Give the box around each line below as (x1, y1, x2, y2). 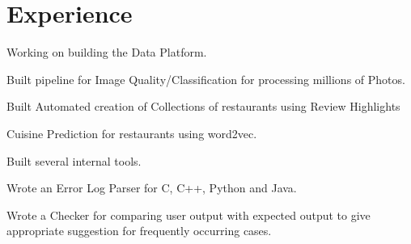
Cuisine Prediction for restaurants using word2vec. (6, 124, 257, 141)
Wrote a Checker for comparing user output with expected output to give (6, 206, 371, 223)
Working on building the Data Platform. (6, 44, 207, 61)
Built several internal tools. (6, 152, 142, 169)
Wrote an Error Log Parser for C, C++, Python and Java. (6, 179, 297, 196)
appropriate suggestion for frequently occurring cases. (6, 222, 272, 239)
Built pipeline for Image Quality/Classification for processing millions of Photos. (6, 70, 405, 87)
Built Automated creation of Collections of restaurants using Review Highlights (6, 98, 400, 115)
